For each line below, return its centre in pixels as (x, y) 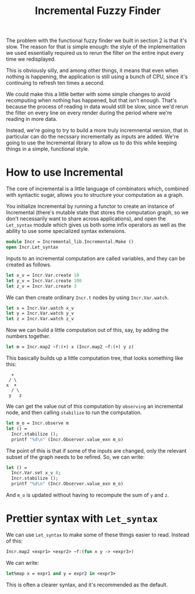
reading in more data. (32, 119)
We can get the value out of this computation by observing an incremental (95, 406)
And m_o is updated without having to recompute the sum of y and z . (88, 495)
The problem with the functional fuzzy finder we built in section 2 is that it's (97, 41)
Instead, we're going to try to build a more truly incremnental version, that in (97, 130)
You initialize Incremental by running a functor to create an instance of (90, 206)
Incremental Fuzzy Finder (98, 11)
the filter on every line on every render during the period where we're (89, 113)
